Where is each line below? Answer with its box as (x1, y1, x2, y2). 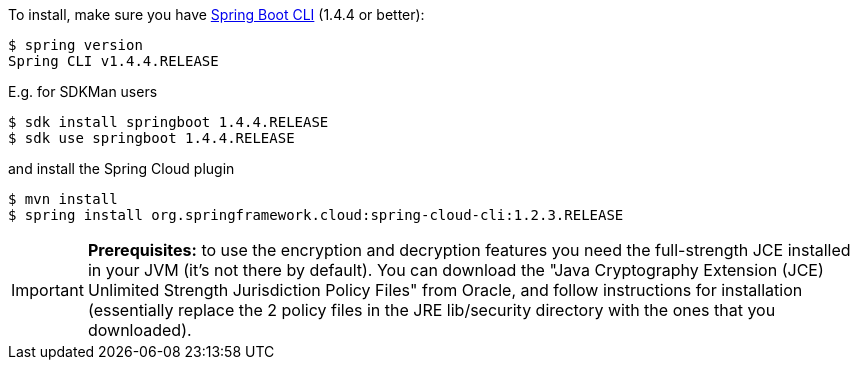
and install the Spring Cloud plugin (8, 160, 235, 177)
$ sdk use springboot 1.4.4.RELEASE (8, 130, 295, 146)
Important (11, 280, 84, 300)
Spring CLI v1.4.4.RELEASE (8, 53, 219, 69)
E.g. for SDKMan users (8, 83, 158, 100)
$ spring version (8, 37, 143, 53)
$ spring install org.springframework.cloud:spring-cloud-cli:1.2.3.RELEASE (8, 207, 624, 223)
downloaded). (87, 320, 192, 340)
